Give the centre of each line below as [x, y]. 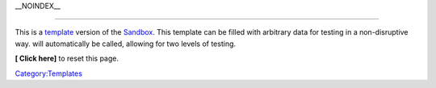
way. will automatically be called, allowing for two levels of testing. [126, 44]
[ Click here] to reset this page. [67, 59]
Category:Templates [48, 73]
